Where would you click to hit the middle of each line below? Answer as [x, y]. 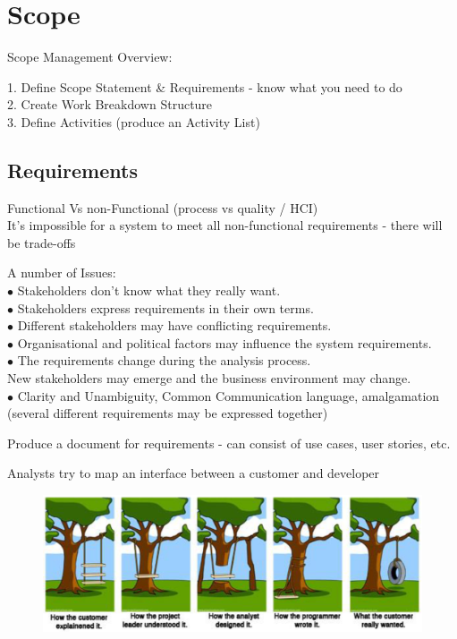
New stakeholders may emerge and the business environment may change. [209, 378]
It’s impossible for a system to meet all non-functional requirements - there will [225, 225]
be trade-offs [42, 242]
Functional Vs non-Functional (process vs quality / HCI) [163, 207]
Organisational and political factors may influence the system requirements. [224, 342]
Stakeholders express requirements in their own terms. [165, 307]
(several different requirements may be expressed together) [168, 413]
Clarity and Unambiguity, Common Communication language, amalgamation [228, 395]
